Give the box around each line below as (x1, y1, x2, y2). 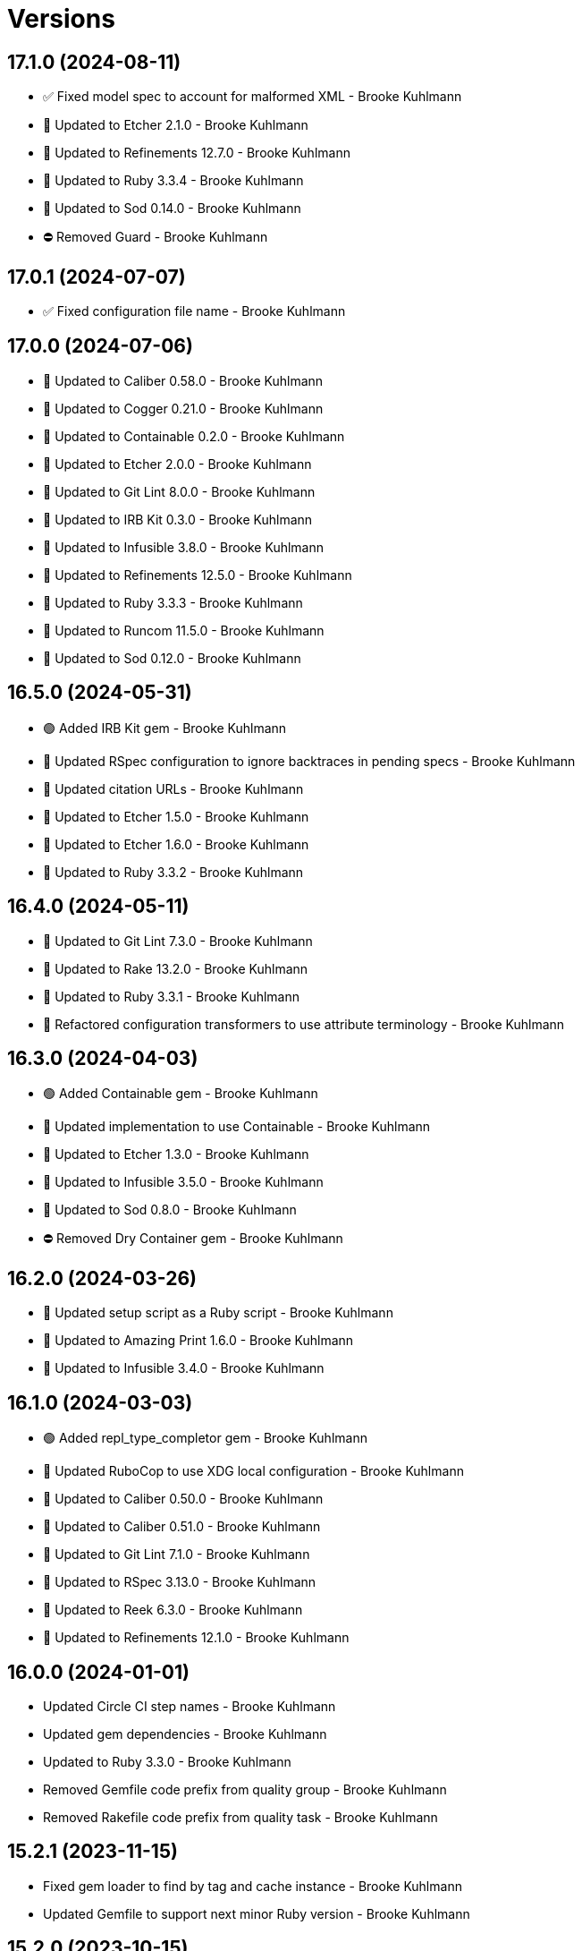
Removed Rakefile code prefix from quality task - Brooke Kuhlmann (43, 1809, 438, 1825)
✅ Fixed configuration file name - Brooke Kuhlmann (43, 303, 346, 319)
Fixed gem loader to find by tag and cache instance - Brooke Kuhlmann (43, 1878, 462, 1894)
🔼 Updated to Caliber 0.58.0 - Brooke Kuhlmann (43, 372, 324, 388)
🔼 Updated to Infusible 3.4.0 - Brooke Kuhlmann (43, 1360, 325, 1376)
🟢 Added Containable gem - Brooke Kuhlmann (43, 1086, 318, 1102)
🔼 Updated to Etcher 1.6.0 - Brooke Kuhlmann (43, 836, 309, 852)
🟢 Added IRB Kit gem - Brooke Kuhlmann (43, 720, 287, 736)
